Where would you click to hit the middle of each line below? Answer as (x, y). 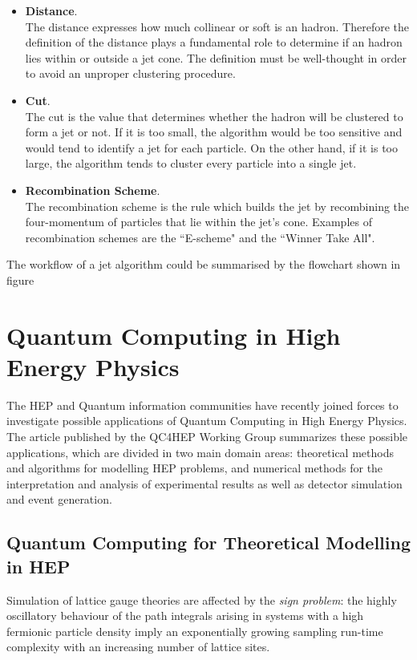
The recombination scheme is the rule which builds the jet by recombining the (217, 206)
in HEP (38, 566)
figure (20, 279)
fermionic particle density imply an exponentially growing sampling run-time (195, 631)
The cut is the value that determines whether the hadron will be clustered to (214, 116)
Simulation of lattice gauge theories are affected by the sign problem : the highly (202, 599)
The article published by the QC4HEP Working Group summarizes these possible (207, 436)
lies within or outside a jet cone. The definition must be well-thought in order (216, 57)
